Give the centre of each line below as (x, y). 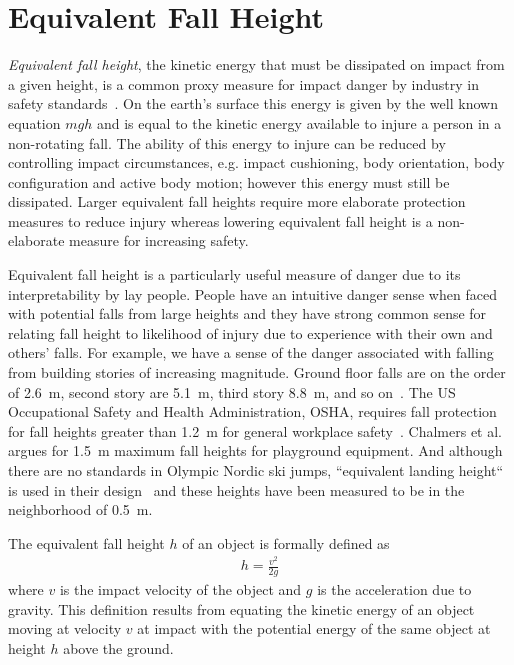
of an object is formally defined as (286, 542)
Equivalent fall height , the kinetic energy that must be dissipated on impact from (256, 64)
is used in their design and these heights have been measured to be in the (236, 489)
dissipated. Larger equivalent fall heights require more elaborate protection (237, 201)
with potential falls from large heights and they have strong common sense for (247, 313)
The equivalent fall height (86, 542)
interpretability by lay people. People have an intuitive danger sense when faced (252, 293)
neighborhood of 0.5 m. (80, 509)
